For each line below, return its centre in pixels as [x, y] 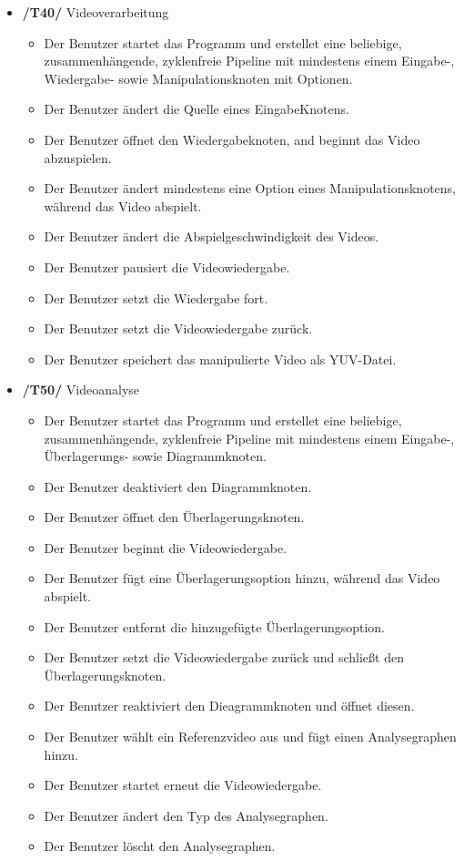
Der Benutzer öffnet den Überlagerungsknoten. [174, 517]
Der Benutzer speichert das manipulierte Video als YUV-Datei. [220, 359]
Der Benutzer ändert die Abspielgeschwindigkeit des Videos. [212, 236]
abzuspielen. [78, 157]
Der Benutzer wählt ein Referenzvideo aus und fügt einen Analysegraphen [250, 737]
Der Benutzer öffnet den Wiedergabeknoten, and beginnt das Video [232, 139]
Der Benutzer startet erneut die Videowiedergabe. [183, 785]
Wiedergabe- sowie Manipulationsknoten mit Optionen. [198, 78]
